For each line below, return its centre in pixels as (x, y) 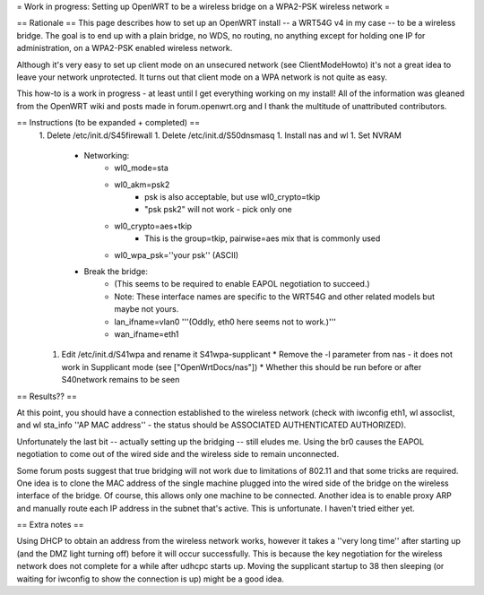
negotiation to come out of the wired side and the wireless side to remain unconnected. (178, 454)
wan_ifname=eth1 (147, 334)
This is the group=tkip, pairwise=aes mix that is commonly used (263, 238)
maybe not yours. (147, 309)
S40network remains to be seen (121, 380)
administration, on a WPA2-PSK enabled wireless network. (125, 48)
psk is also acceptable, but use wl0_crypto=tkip (233, 197)
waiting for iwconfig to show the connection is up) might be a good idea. (150, 579)
